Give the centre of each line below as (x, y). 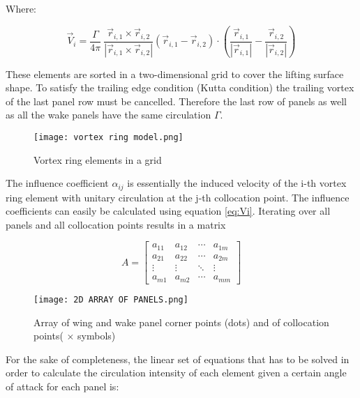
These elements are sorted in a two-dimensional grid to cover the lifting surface (175, 74)
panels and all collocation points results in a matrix (116, 224)
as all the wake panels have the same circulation (108, 115)
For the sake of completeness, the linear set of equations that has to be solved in (178, 359)
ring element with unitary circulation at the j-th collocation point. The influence (178, 197)
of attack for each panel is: (62, 386)
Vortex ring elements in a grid (98, 159)
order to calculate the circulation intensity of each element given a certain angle (176, 373)
